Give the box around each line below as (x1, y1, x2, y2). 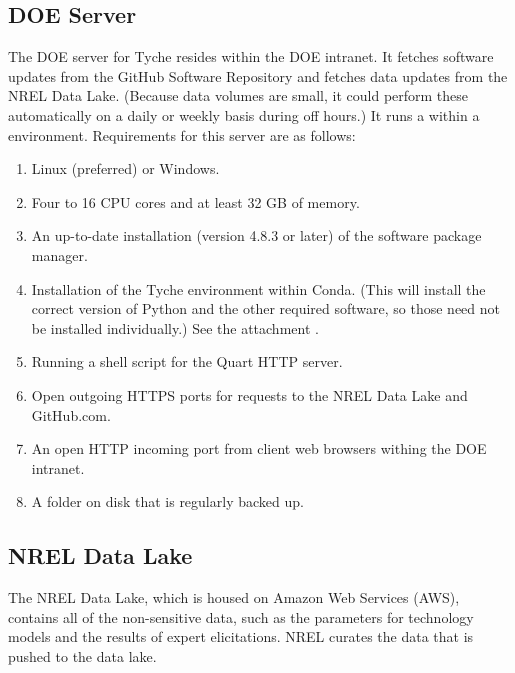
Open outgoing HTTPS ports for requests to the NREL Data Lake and (31, 384, 468, 405)
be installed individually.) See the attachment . (31, 317, 319, 338)
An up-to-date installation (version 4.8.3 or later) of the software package (31, 225, 482, 246)
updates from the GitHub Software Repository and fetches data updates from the (8, 65, 508, 86)
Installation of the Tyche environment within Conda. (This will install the (31, 278, 486, 299)
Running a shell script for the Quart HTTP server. (31, 351, 343, 372)
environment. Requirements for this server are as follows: (8, 124, 356, 145)
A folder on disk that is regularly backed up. (31, 491, 304, 512)
